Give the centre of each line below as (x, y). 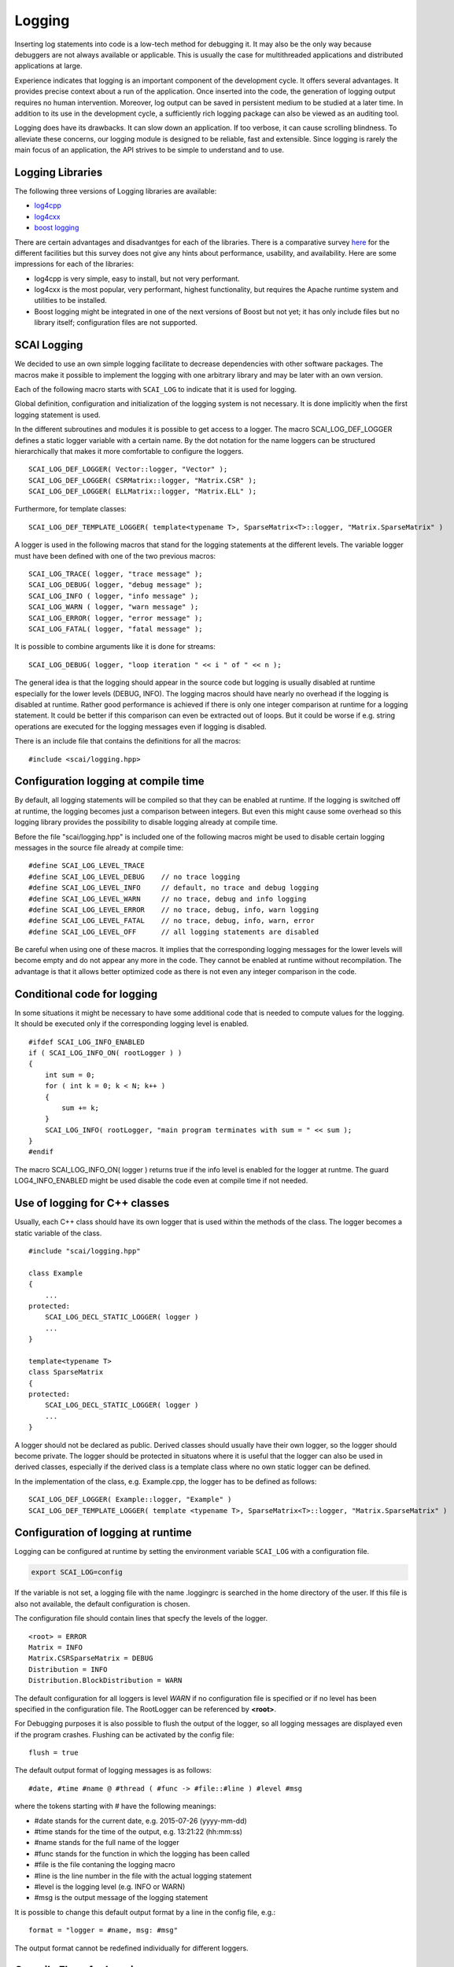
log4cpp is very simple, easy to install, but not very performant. (137, 279)
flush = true (54, 1753)
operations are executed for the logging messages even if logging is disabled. (140, 726)
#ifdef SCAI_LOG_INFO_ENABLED (87, 1042)
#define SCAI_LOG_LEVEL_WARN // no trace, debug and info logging (168, 899)
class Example (55, 1273)
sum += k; (81, 1108)
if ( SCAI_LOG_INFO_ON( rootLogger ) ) (105, 1053)
